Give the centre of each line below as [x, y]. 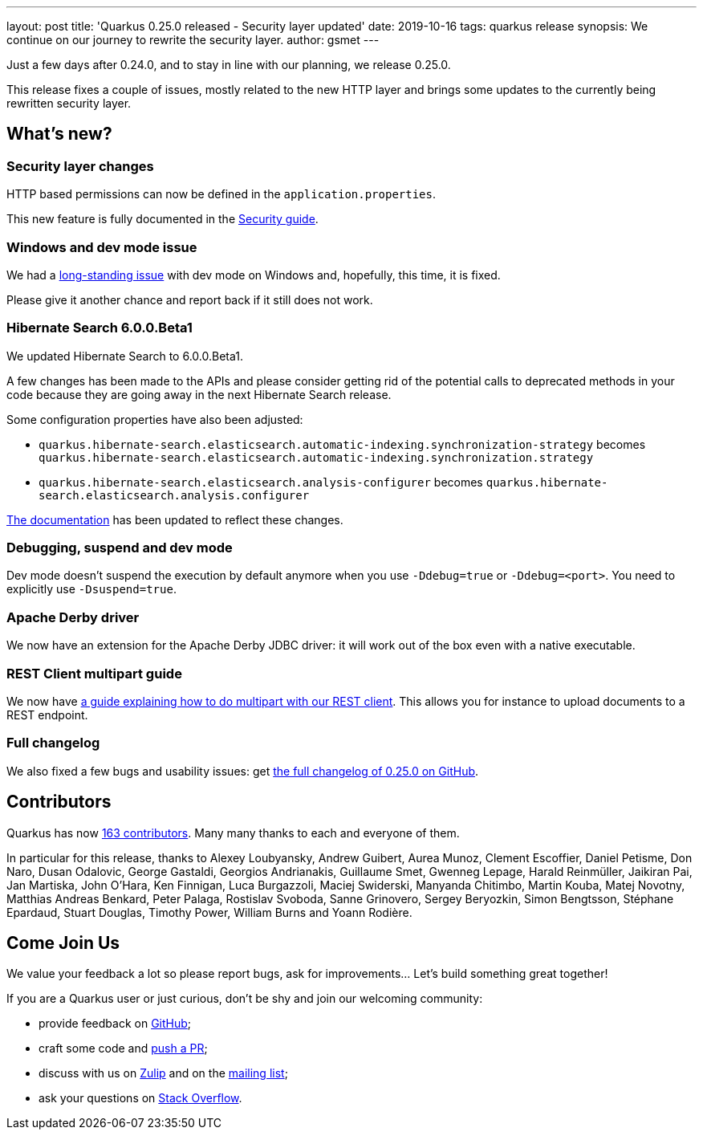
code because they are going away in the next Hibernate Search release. [199, 394]
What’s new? [59, 134]
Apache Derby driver [73, 617]
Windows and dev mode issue [102, 247]
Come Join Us [63, 943]
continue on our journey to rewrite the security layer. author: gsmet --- [193, 40]
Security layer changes [80, 166]
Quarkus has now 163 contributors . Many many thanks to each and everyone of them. [233, 833]
